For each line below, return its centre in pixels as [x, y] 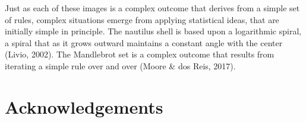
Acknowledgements [84, 106]
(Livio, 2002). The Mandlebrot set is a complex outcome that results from [140, 54]
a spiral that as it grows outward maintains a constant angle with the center [144, 42]
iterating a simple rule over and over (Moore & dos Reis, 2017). [120, 65]
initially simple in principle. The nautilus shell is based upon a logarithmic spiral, [153, 31]
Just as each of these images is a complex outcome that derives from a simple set [152, 8]
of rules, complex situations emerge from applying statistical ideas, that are [142, 19]
